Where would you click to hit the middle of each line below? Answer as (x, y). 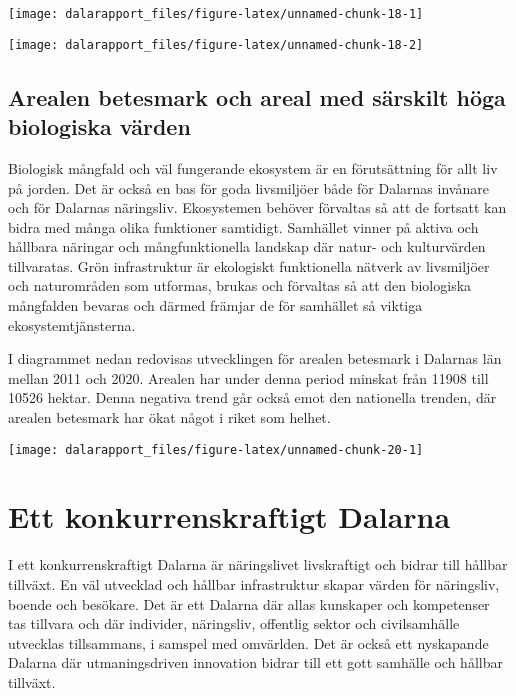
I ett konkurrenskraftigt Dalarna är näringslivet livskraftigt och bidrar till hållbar (258, 564)
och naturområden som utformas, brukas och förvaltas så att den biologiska (240, 285)
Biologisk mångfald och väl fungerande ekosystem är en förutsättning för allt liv (253, 167)
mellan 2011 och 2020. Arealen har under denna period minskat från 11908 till (248, 377)
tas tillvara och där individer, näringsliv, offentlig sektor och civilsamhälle (234, 623)
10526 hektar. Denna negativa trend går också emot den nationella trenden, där (252, 397)
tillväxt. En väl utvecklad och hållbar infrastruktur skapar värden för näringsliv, (254, 584)
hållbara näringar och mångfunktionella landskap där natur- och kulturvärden (247, 246)
